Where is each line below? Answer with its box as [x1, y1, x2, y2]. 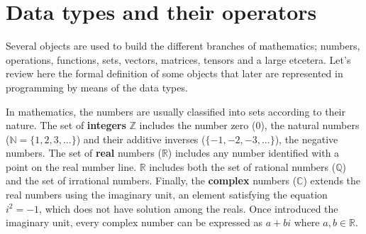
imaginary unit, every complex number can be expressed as [6, 215, 263, 230]
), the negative [274, 131, 338, 146]
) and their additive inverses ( [76, 131, 206, 146]
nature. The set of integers [6, 118, 126, 133]
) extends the [303, 173, 361, 188]
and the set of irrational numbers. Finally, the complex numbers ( [6, 173, 297, 188]
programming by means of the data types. [6, 79, 188, 94]
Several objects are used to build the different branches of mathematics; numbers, [6, 38, 360, 53]
